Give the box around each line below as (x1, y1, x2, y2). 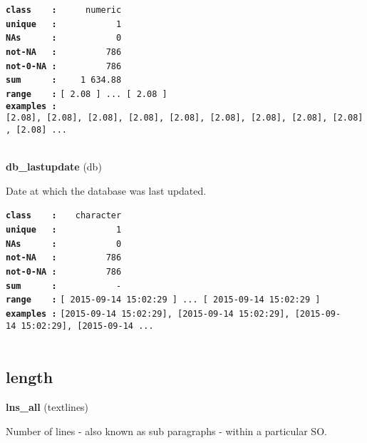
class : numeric (6, 5, 122, 15)
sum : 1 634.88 (6, 75, 122, 86)
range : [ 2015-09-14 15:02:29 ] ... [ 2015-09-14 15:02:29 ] (6, 295, 321, 305)
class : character (6, 210, 122, 221)
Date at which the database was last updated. (6, 183, 207, 198)
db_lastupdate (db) (6, 159, 102, 174)
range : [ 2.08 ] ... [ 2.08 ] (6, 88, 167, 99)
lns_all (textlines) (6, 399, 89, 414)
